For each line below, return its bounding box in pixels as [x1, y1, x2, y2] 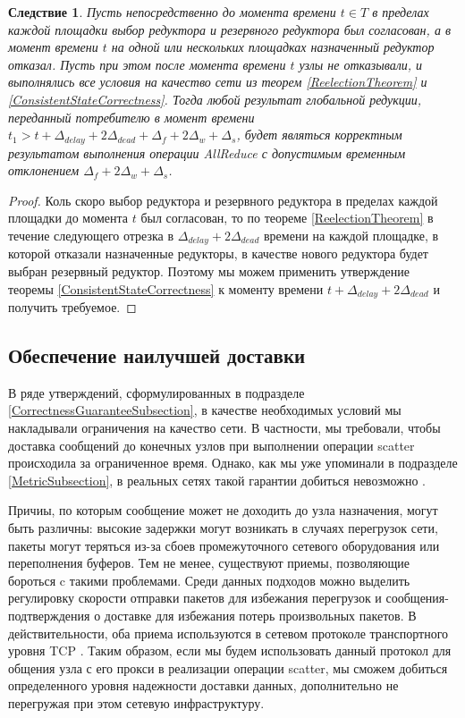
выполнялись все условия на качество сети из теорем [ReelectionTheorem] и [8, 72, 427, 91]
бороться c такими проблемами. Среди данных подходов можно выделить [8, 570, 410, 589]
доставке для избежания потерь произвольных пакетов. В [104, 606, 417, 624]
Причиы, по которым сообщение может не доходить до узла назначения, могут [8, 501, 438, 519]
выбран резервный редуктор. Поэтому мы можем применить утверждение [8, 262, 410, 281]
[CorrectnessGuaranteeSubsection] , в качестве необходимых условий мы [8, 401, 402, 419]
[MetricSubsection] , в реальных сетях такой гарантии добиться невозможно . [8, 470, 426, 489]
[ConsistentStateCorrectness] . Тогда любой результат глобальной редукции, [8, 89, 422, 108]
